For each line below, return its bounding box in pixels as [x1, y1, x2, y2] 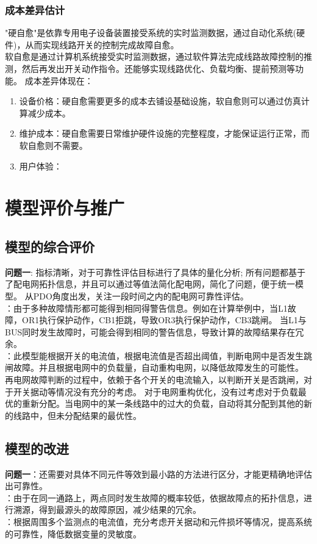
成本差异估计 [5, 2, 65, 17]
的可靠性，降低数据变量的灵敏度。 [5, 527, 141, 540]
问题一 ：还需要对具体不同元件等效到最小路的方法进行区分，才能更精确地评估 [5, 467, 312, 480]
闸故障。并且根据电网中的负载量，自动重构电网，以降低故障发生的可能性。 [5, 361, 304, 374]
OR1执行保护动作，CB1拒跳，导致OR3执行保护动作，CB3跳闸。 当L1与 [21, 313, 307, 326]
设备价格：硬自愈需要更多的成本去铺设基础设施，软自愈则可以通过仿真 [19, 95, 301, 107]
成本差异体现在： [24, 74, 93, 87]
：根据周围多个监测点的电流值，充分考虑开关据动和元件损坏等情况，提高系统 [5, 515, 312, 528]
